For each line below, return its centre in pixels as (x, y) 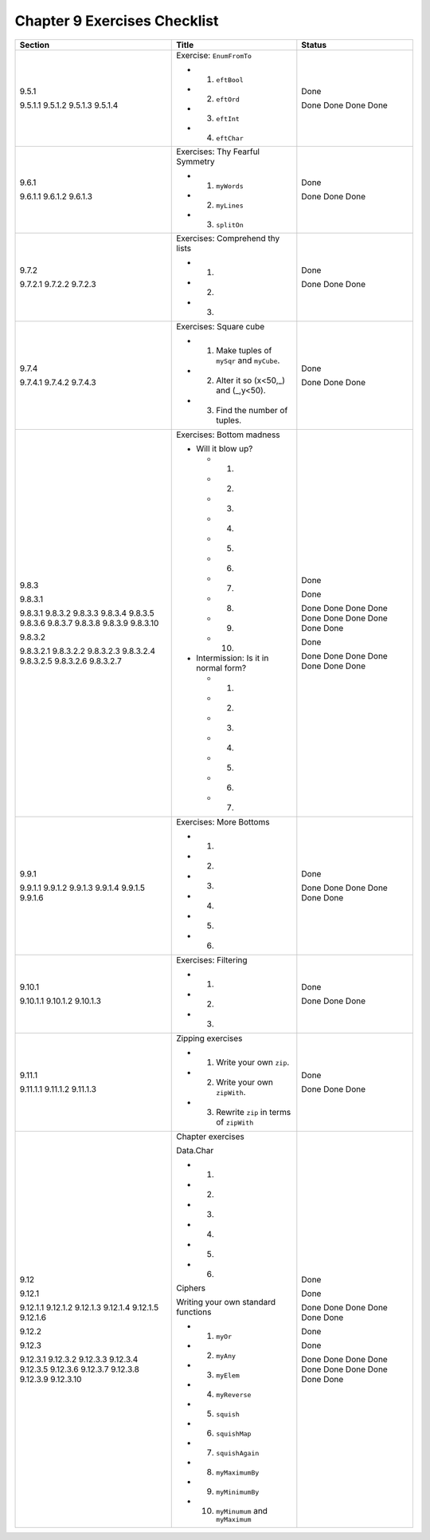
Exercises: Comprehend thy (228, 238)
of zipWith (235, 1122)
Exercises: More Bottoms (223, 821)
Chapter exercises (210, 1136)
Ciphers (191, 1288)
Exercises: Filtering (212, 959)
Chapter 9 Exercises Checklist (117, 21)
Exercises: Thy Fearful (218, 152)
